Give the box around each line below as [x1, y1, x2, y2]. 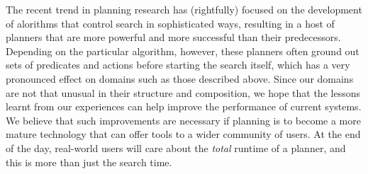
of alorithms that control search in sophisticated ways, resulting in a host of [6, 16, 335, 30]
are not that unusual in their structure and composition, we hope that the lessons [6, 85, 360, 100]
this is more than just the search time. [6, 154, 172, 169]
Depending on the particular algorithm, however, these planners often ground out [6, 43, 359, 58]
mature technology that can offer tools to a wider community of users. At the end [6, 127, 361, 141]
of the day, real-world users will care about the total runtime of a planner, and [6, 140, 346, 155]
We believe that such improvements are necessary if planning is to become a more [6, 112, 361, 127]
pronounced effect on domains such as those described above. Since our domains [6, 71, 354, 86]
